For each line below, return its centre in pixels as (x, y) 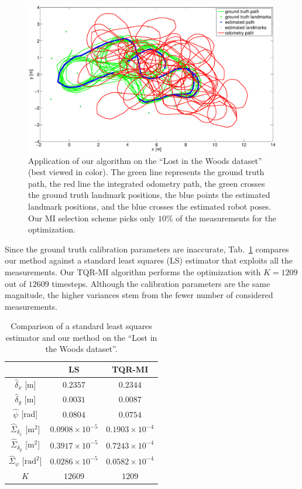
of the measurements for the (226, 218)
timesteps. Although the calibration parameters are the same (161, 283)
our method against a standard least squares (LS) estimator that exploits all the (149, 260)
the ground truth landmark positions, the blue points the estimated (149, 195)
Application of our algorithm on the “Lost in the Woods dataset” (145, 160)
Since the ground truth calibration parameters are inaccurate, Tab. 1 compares (147, 249)
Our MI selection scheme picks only (92, 218)
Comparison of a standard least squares (81, 326)
